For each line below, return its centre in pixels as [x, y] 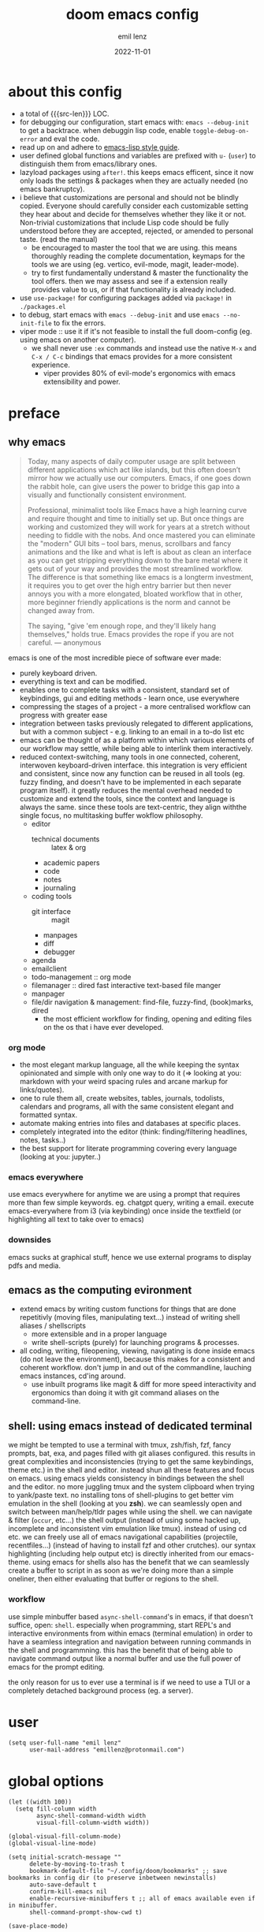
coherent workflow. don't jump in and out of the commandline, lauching [136, 1368]
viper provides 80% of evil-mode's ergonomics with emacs [139, 373]
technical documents [65, 839]
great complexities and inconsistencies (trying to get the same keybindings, [131, 1462]
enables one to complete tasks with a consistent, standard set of [125, 689]
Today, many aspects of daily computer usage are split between [132, 461]
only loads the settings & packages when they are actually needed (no [134, 180]
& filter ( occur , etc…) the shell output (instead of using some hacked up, [125, 1520]
